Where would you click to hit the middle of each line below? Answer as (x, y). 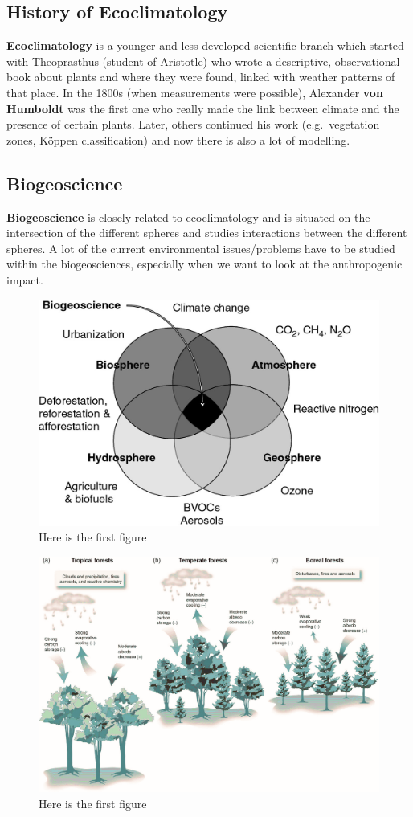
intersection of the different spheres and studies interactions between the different (207, 233)
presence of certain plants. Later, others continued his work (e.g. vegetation (193, 124)
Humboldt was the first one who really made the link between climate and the (203, 108)
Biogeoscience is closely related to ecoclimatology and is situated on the (188, 217)
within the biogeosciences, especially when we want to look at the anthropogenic (204, 264)
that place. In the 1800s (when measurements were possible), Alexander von (195, 92)
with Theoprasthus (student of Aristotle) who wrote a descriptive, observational (203, 61)
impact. (25, 279)
